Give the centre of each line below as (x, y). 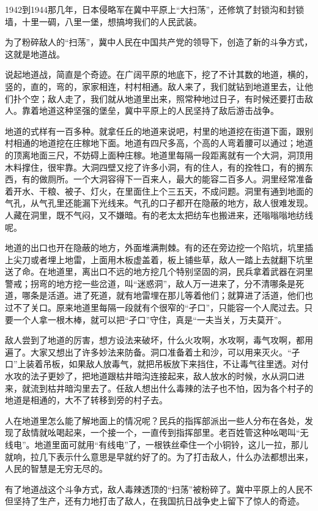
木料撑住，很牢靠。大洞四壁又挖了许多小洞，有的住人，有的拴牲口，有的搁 (155, 167)
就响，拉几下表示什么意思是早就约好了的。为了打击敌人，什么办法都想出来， (159, 456)
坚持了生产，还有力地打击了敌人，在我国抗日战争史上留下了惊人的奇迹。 (159, 501)
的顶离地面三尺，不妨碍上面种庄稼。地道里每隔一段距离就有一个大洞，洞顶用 (159, 155)
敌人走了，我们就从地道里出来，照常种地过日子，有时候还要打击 (176, 98)
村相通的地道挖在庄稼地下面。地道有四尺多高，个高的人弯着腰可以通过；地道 (159, 143)
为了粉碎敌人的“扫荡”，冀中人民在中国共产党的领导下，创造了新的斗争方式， (159, 42)
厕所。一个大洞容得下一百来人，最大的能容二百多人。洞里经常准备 (180, 179)
